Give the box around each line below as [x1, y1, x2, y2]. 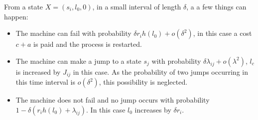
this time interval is [15, 77, 75, 87]
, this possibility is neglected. [99, 77, 188, 87]
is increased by [15, 66, 61, 77]
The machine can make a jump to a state [15, 55, 141, 66]
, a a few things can [186, 1, 247, 11]
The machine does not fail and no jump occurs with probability [15, 95, 210, 105]
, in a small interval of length [92, 1, 181, 11]
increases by [134, 104, 171, 115]
